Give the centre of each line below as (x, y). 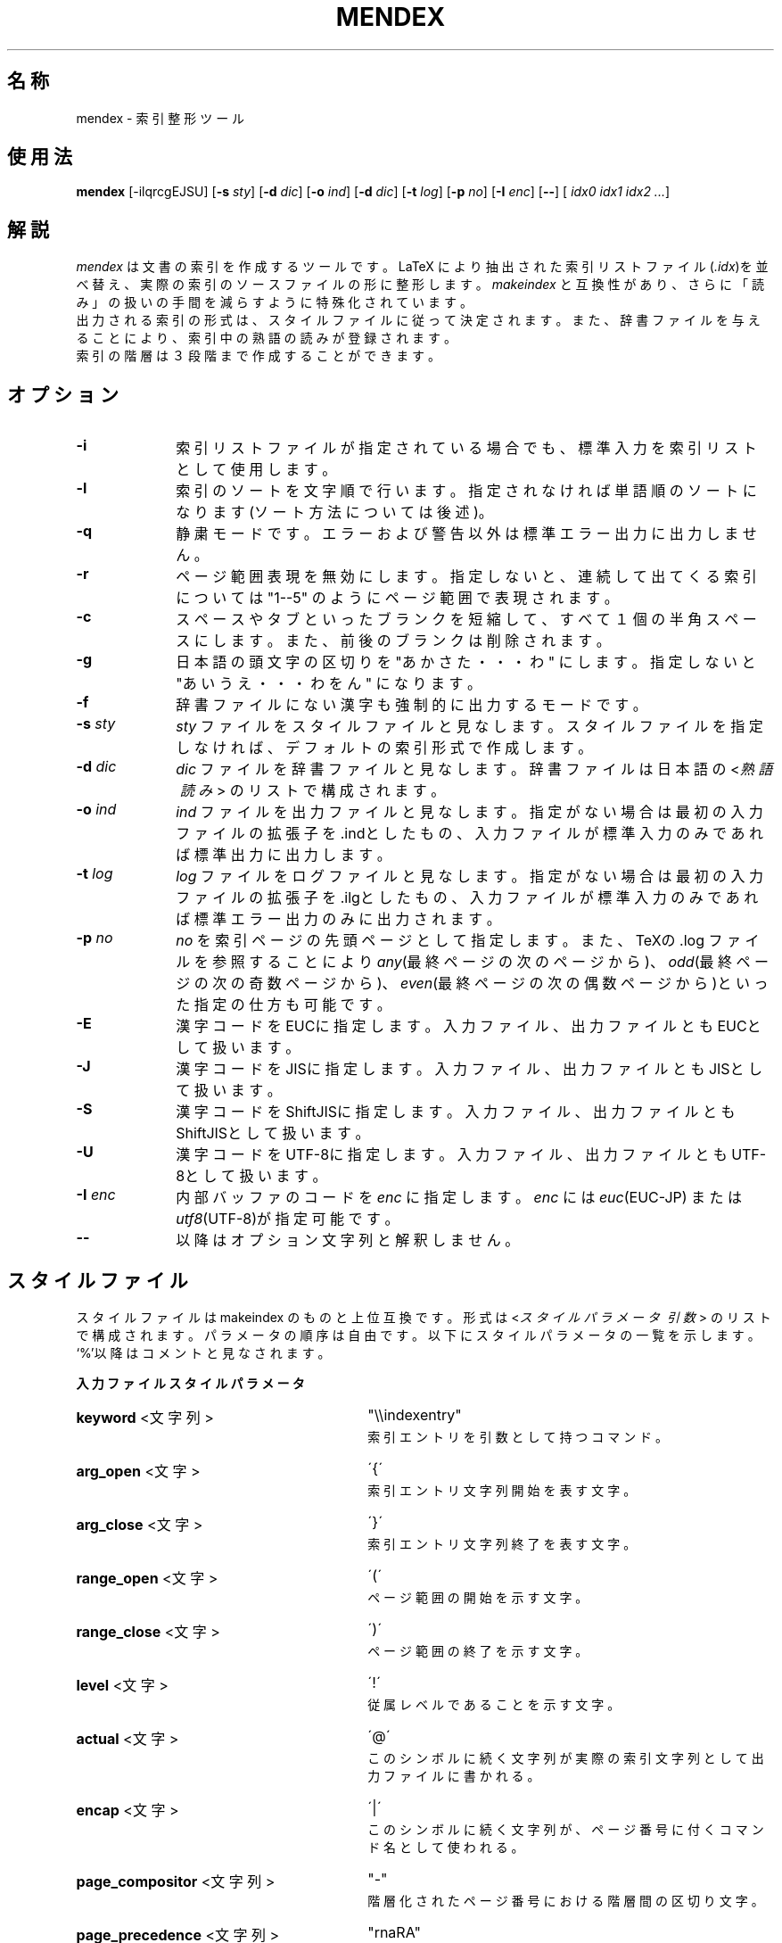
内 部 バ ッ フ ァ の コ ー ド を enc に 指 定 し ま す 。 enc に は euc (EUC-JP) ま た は (459, 1198)
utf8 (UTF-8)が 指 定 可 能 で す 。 (288, 1219)
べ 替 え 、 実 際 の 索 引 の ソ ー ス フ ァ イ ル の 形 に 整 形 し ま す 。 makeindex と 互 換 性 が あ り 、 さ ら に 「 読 (420, 285)
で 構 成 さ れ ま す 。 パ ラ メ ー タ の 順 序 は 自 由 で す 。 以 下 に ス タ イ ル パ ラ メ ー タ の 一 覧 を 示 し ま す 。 (418, 1335)
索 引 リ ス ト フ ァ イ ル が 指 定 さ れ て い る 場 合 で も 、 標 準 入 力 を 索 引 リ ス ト (466, 448)
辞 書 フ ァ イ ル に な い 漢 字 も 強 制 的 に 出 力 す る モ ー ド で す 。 (412, 705)
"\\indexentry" (415, 1414)
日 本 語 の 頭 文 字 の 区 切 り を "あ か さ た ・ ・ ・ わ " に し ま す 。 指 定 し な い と (466, 662)
